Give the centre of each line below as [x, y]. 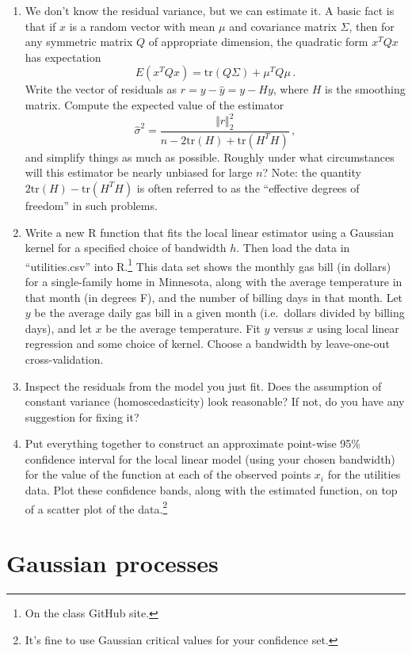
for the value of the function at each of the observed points [168, 474]
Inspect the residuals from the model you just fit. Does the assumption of [203, 386]
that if [40, 26]
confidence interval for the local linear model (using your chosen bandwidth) [210, 458]
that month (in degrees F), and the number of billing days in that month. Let [214, 297]
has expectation [63, 57]
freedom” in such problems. [91, 205]
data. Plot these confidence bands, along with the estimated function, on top [211, 490]
